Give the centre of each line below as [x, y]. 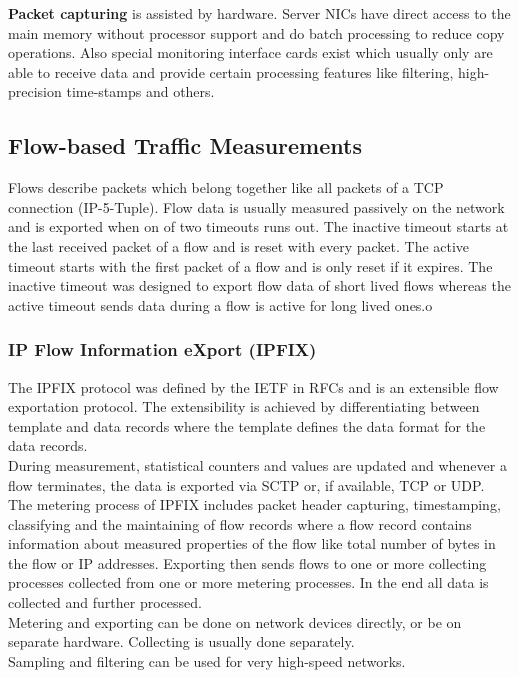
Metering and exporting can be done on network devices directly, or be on [235, 621]
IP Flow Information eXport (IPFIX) [162, 349]
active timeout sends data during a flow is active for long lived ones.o [220, 304]
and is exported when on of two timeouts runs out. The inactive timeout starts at [258, 226]
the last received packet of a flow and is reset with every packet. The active [239, 245]
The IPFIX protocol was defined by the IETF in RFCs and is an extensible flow [253, 386]
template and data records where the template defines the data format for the [247, 425]
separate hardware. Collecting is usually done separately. [181, 641]
